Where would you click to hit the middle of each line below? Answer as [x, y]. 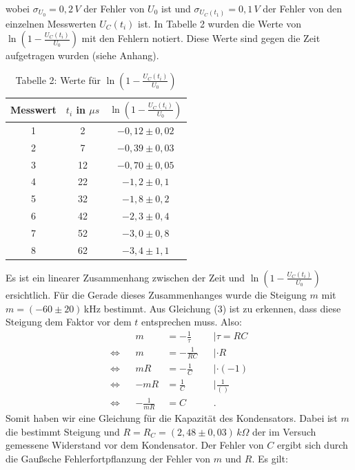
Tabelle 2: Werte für [58, 79]
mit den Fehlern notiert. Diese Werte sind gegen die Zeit [201, 38]
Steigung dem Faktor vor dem [69, 322]
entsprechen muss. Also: [192, 322]
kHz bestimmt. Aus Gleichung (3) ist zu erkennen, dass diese [212, 308]
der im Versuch [284, 431]
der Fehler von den [302, 8]
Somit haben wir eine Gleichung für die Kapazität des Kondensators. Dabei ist [172, 418]
